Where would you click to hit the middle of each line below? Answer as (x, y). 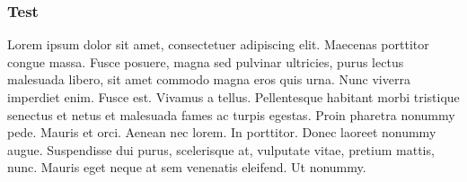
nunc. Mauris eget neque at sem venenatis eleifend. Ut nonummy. (187, 167)
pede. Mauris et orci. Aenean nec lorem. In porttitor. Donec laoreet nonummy (222, 132)
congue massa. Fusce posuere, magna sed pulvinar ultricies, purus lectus (206, 61)
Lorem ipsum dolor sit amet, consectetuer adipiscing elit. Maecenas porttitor (218, 44)
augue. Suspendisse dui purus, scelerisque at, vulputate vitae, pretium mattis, (221, 149)
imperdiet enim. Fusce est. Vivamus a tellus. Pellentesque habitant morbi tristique (233, 97)
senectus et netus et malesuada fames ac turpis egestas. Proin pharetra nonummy (231, 114)
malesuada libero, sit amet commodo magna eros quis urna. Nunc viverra (209, 79)
